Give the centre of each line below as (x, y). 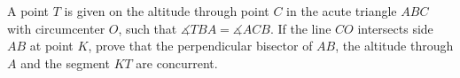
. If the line (300, 28)
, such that (148, 28)
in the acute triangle (342, 11)
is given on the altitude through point (167, 11)
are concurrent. (177, 62)
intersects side (395, 28)
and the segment (65, 62)
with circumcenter (56, 28)
